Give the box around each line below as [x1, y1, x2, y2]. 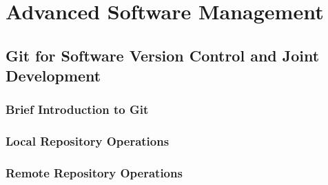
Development [6, 65, 101, 86]
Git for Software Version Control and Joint [6, 44, 320, 66]
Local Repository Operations [6, 133, 170, 150]
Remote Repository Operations [6, 164, 183, 182]
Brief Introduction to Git [6, 101, 149, 118]
